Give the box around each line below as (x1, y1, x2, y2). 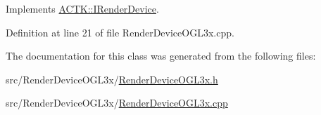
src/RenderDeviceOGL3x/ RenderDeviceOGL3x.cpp (6, 95, 228, 110)
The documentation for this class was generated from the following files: (6, 48, 316, 63)
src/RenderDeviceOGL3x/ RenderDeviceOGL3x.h (6, 72, 218, 86)
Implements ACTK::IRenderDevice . (6, 1, 159, 15)
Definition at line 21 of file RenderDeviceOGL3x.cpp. (6, 25, 234, 39)
